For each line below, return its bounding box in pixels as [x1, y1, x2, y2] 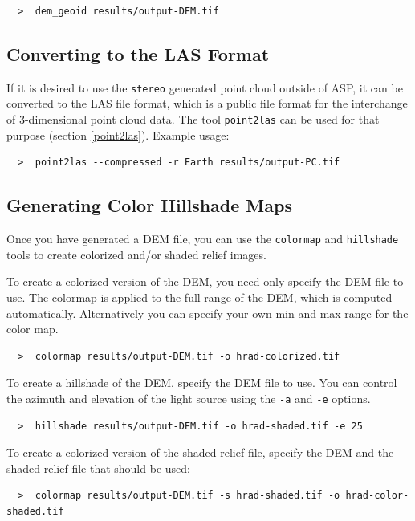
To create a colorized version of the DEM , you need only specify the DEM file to [6, 273, 404, 290]
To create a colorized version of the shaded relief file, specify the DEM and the [6, 444, 394, 461]
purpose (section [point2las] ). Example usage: [6, 126, 230, 143]
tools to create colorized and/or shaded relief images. [6, 246, 266, 263]
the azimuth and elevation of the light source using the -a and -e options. [6, 389, 371, 406]
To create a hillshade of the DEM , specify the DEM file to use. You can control [6, 374, 397, 391]
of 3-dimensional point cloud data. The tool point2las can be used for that [6, 111, 380, 128]
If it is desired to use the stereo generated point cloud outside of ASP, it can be [6, 79, 403, 96]
